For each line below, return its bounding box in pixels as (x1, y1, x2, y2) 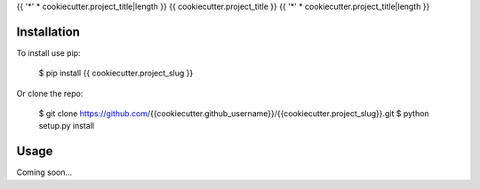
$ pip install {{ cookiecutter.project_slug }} (38, 67, 194, 79)
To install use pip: (16, 47, 81, 58)
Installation (16, 24, 80, 39)
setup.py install (38, 121, 95, 131)
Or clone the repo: (16, 88, 84, 98)
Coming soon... (16, 167, 73, 177)
